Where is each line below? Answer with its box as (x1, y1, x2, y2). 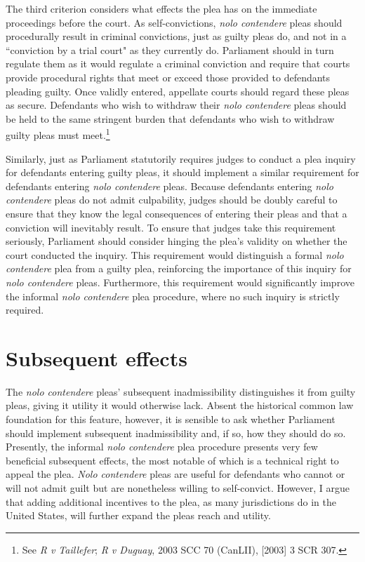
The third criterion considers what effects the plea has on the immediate (6, 1, 317, 15)
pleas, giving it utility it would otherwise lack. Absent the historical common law (6, 398, 354, 413)
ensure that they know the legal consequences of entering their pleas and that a (6, 206, 347, 220)
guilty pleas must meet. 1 (6, 126, 110, 142)
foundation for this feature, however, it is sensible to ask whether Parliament (6, 412, 336, 427)
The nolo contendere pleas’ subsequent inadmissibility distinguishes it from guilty (6, 384, 356, 399)
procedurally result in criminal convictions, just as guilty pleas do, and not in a (6, 29, 347, 44)
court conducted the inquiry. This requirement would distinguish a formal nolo (6, 247, 344, 262)
